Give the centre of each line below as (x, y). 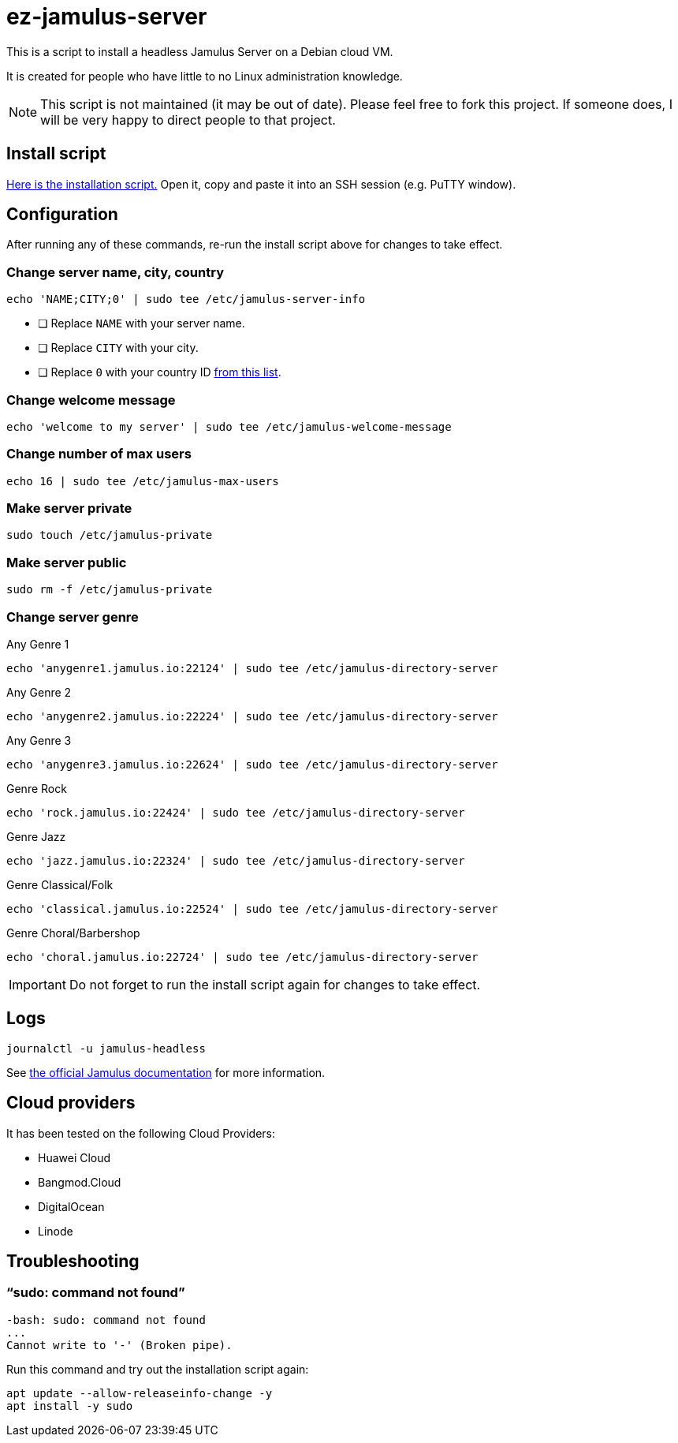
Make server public (67, 562)
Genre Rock (37, 788)
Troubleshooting (73, 1262)
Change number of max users (99, 454)
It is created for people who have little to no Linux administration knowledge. (205, 76)
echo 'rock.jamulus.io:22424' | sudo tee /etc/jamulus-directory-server (236, 812)
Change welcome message (91, 400)
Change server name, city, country (115, 272)
